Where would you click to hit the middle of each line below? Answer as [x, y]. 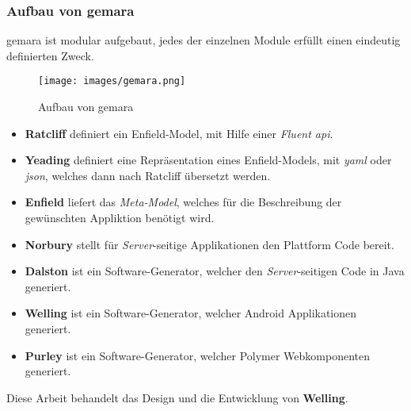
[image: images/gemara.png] [112, 81]
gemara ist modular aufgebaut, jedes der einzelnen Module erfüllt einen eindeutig [204, 40]
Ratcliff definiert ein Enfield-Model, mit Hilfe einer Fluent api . [179, 133]
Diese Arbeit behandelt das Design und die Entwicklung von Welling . [177, 397]
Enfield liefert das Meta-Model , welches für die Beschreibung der [183, 202]
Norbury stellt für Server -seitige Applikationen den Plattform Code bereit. [209, 244]
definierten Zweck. [50, 55]
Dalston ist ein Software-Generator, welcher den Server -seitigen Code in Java [215, 271]
